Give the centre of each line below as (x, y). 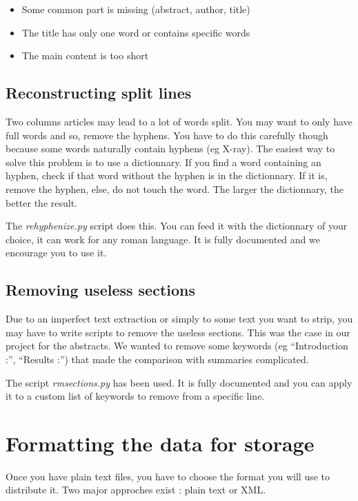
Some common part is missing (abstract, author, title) (136, 9)
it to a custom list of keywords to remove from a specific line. (135, 396)
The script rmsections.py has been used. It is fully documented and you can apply (179, 382)
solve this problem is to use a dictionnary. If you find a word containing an (163, 162)
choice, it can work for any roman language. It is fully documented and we (163, 239)
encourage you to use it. (56, 253)
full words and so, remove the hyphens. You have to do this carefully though (167, 135)
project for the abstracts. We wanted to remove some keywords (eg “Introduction (177, 346)
